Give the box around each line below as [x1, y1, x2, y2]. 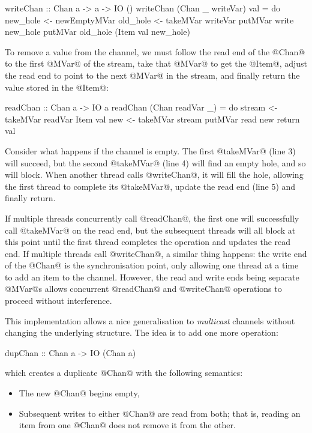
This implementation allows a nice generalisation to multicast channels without [5, 314, 295, 327]
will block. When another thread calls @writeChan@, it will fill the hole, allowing [5, 168, 304, 181]
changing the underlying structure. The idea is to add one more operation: [5, 326, 278, 339]
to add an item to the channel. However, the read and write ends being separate [5, 270, 299, 283]
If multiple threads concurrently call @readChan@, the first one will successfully [5, 211, 299, 224]
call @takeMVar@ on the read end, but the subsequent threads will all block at [5, 223, 296, 236]
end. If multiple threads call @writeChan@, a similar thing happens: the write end [5, 247, 307, 259]
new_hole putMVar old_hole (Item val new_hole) [5, 25, 190, 38]
